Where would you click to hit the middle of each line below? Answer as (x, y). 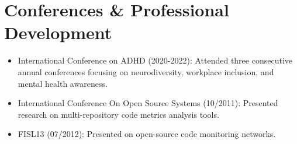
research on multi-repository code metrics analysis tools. (118, 114)
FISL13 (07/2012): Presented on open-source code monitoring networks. (147, 134)
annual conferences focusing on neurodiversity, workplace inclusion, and (146, 71)
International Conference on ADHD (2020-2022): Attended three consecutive (155, 60)
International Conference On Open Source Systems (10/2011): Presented (148, 103)
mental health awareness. (63, 83)
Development (58, 32)
